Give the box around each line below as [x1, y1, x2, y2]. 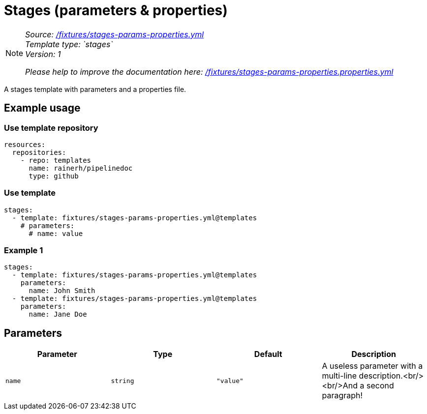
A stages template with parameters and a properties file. [4, 85, 186, 93]
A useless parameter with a [322, 361, 423, 371]
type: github [29, 172, 79, 180]
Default [254, 349, 282, 359]
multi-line [322, 371, 357, 381]
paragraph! [322, 390, 363, 401]
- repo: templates [20, 156, 91, 164]
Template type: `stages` [25, 39, 113, 49]
